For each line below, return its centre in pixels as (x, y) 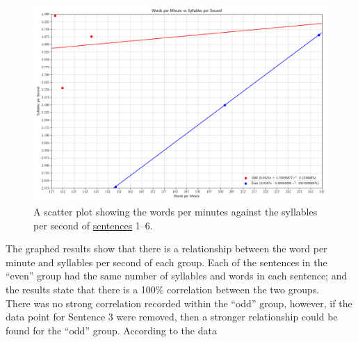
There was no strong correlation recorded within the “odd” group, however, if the (179, 303)
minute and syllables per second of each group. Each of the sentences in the (166, 262)
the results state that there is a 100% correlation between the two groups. (163, 289)
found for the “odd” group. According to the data (111, 330)
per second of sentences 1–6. (93, 225)
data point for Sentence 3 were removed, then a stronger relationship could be (172, 317)
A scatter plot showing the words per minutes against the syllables (176, 211)
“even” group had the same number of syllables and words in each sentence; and (177, 276)
